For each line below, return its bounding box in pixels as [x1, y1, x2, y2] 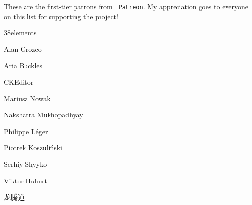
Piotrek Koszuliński [4, 142, 63, 153]
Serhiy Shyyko [4, 159, 47, 169]
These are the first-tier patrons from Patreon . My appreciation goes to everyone [4, 1, 249, 11]
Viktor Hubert [4, 175, 47, 185]
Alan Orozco [4, 44, 42, 54]
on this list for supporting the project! [4, 11, 118, 21]
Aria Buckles [4, 60, 43, 70]
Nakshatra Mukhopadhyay [4, 110, 83, 120]
